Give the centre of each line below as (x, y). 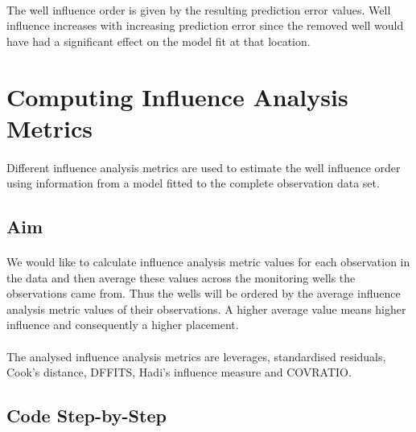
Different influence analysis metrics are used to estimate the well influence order (204, 167)
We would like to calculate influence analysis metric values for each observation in (208, 262)
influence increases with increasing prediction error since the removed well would (205, 25)
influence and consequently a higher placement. (123, 325)
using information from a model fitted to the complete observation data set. (193, 183)
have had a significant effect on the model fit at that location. (159, 41)
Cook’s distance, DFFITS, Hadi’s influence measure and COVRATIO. (179, 372)
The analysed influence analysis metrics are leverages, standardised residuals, (196, 356)
